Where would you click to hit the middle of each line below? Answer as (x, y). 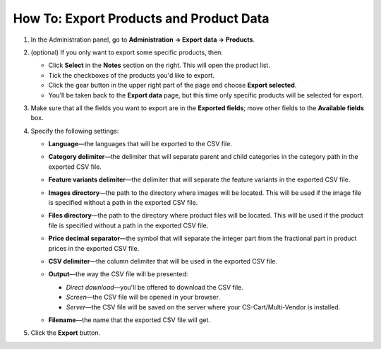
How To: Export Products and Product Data (141, 18)
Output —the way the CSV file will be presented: (118, 274)
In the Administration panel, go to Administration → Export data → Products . (143, 40)
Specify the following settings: (75, 131)
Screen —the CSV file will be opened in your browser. (143, 297)
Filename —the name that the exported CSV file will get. (129, 320)
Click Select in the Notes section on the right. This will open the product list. (159, 65)
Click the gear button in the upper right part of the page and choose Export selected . (173, 85)
